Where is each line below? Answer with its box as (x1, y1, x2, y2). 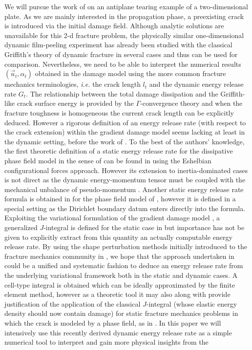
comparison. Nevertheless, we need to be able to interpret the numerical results (4, 58, 241, 69)
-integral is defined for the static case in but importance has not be (43, 222, 245, 233)
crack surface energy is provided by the (17, 98, 134, 108)
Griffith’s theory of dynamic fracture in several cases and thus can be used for (4, 49, 238, 59)
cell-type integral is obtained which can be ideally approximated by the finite (4, 279, 235, 290)
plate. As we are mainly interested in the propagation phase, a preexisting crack (4, 11, 244, 21)
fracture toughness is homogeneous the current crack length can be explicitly (4, 107, 234, 117)
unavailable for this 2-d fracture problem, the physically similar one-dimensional (4, 30, 244, 40)
